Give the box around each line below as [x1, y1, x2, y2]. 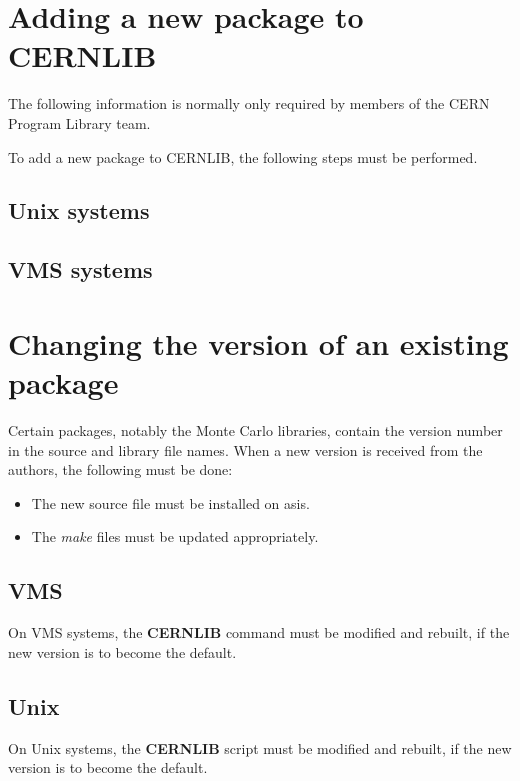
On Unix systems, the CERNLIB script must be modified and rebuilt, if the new [8, 737, 512, 758]
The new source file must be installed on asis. [31, 492, 310, 513]
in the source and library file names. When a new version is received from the [8, 439, 483, 460]
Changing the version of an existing [8, 322, 509, 363]
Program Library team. [8, 112, 151, 133]
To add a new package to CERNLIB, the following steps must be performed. [8, 146, 478, 167]
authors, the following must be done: [8, 459, 233, 480]
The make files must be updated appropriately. [31, 526, 319, 547]
